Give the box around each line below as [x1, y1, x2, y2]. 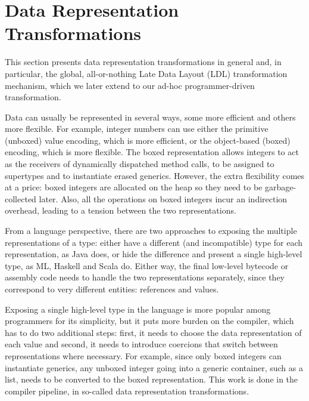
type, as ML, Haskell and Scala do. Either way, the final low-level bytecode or [5, 259, 289, 272]
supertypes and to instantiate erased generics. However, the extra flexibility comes [5, 169, 305, 181]
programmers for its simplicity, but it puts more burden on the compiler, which [5, 314, 294, 327]
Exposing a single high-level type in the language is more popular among [5, 303, 271, 315]
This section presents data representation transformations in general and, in [5, 55, 282, 68]
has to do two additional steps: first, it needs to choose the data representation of [5, 326, 302, 338]
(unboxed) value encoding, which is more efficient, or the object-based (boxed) [5, 134, 291, 146]
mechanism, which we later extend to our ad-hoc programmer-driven [5, 79, 255, 91]
